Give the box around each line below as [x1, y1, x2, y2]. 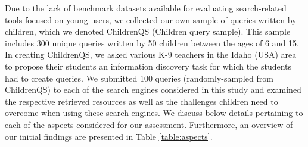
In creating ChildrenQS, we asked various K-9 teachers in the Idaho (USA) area [5, 48, 297, 61]
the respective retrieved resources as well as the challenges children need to [5, 95, 278, 107]
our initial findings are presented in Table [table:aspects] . [5, 130, 213, 142]
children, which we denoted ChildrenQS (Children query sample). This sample [5, 25, 291, 37]
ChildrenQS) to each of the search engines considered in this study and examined [5, 83, 301, 96]
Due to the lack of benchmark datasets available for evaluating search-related [5, 2, 287, 14]
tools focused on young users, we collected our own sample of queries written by [5, 13, 297, 26]
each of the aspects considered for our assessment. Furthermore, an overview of [5, 118, 293, 130]
